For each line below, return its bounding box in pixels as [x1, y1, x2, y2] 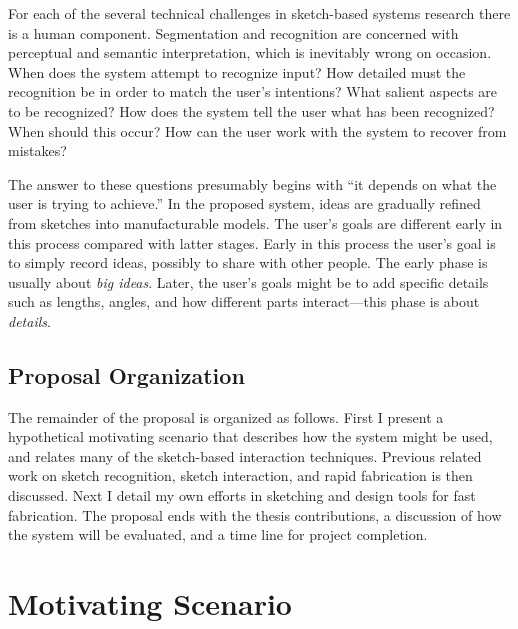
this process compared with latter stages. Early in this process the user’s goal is [8, 232, 496, 253]
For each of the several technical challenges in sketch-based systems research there [8, 3, 511, 23]
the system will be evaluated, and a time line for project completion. [8, 524, 428, 545]
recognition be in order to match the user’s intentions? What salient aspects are [8, 81, 498, 102]
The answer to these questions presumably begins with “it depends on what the [8, 173, 497, 194]
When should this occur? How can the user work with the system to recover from [8, 120, 507, 141]
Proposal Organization [8, 359, 245, 390]
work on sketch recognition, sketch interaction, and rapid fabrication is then [8, 465, 473, 486]
